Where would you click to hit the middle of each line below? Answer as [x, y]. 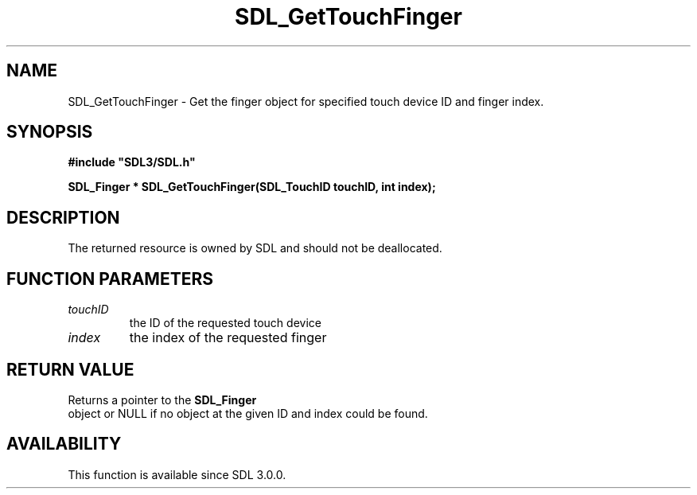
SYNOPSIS [50, 132]
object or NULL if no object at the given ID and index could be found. [248, 413]
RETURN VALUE [70, 369]
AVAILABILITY [64, 444]
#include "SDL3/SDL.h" [132, 162]
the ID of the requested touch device [225, 323]
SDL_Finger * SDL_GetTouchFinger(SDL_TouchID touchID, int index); [252, 187]
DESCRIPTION [63, 217]
